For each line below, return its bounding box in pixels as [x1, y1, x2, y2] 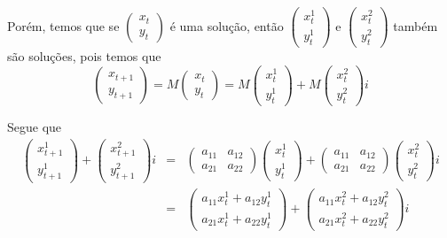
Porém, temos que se [7, 16, 120, 35]
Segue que [7, 118, 62, 136]
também [393, 16, 438, 35]
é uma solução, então [169, 16, 284, 35]
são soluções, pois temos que [7, 47, 161, 65]
